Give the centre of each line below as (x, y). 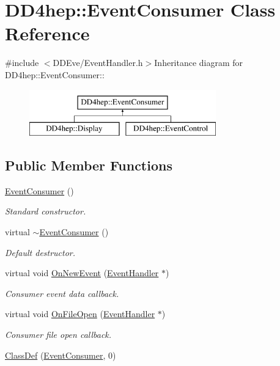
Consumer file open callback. (58, 335)
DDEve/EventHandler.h (98, 63)
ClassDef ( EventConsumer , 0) (61, 355)
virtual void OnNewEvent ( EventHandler (82, 273)
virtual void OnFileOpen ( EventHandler (80, 314)
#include (22, 63)
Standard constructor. (46, 211)
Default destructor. (40, 252)
